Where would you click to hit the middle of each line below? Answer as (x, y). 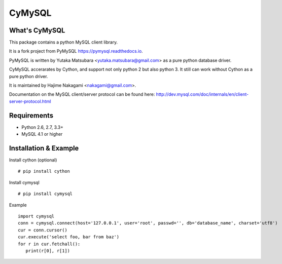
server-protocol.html (30, 101)
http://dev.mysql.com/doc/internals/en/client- (202, 94)
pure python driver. (29, 76)
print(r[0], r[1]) (48, 251)
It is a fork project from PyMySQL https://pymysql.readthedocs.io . (76, 51)
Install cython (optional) (33, 160)
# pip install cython (44, 171)
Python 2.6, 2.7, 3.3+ (42, 127)
